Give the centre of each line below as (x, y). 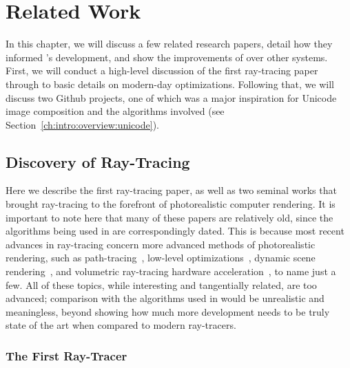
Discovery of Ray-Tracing (98, 161)
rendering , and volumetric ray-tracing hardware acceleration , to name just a (171, 271)
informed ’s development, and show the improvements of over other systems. (167, 57)
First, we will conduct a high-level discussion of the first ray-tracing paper (162, 71)
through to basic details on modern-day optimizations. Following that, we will (170, 84)
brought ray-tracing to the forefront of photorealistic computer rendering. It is (171, 204)
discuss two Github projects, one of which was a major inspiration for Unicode (171, 97)
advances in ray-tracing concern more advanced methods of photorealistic (161, 244)
